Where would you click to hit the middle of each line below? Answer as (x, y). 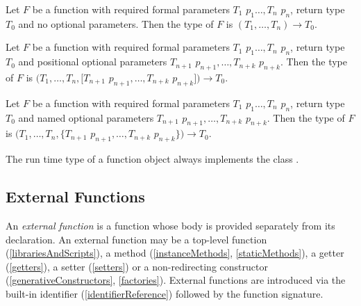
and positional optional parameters (93, 62)
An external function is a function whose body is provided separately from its (170, 225)
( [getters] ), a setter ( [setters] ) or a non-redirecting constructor (137, 266)
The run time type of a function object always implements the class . (152, 159)
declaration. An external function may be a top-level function (136, 239)
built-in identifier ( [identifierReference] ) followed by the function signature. (165, 293)
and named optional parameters (86, 117)
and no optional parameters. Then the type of (116, 23)
